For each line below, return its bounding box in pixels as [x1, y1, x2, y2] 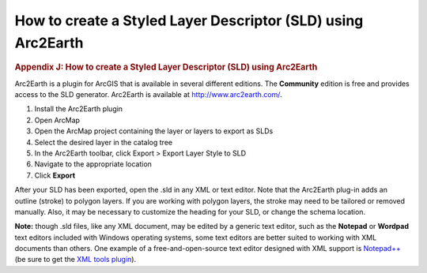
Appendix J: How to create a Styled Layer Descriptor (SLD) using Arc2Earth [14, 62, 318, 73]
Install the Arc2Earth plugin [34, 104, 123, 114]
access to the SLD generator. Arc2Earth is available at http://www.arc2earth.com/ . [14, 90, 282, 99]
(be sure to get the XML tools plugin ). [14, 255, 137, 264]
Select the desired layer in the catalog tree [34, 137, 173, 147]
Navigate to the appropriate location [34, 159, 152, 169]
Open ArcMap [34, 115, 81, 125]
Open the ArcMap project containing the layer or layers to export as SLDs [34, 126, 274, 136]
